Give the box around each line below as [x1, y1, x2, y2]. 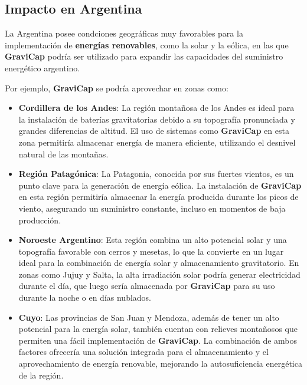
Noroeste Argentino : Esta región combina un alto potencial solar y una [18, 233, 287, 246]
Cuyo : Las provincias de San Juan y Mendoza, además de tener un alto [18, 311, 279, 323]
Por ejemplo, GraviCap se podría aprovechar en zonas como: [5, 81, 228, 94]
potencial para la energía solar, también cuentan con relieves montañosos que [18, 323, 298, 335]
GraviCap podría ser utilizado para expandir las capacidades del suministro [5, 50, 283, 62]
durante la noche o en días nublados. [18, 291, 152, 304]
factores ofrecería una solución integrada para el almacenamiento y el [18, 345, 269, 358]
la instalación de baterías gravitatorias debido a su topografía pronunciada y [18, 113, 295, 125]
